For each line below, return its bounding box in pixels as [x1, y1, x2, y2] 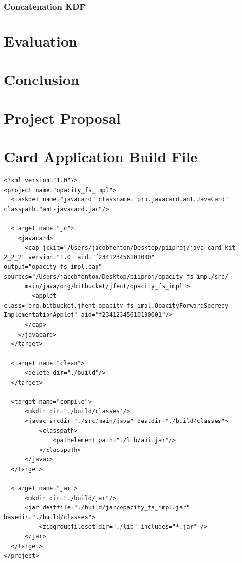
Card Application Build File [4, 146, 198, 167]
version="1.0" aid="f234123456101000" [28, 253, 155, 261]
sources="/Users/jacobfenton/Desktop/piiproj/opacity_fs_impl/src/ [4, 273, 229, 281]
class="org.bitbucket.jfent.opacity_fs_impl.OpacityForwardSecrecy [4, 302, 229, 309]
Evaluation [4, 31, 77, 51]
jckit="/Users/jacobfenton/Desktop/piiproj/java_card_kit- [42, 244, 239, 252]
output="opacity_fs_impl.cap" [4, 263, 102, 271]
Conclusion [4, 69, 80, 89]
